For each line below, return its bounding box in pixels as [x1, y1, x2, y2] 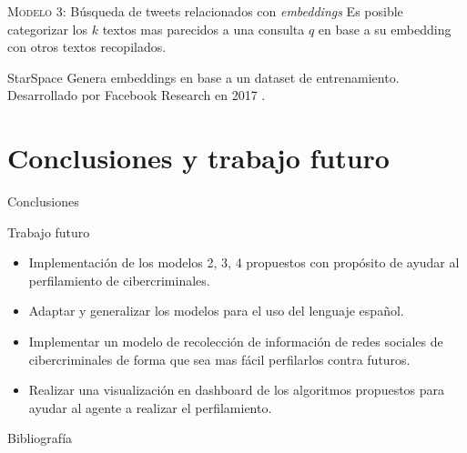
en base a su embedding [318, 19, 452, 38]
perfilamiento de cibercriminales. [28, 270, 210, 289]
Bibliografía [7, 428, 73, 448]
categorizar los [7, 19, 88, 38]
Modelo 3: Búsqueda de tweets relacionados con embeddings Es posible [7, 2, 403, 20]
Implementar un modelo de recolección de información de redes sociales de [28, 332, 443, 351]
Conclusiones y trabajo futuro [7, 139, 390, 176]
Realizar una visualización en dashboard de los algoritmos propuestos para [28, 380, 445, 399]
